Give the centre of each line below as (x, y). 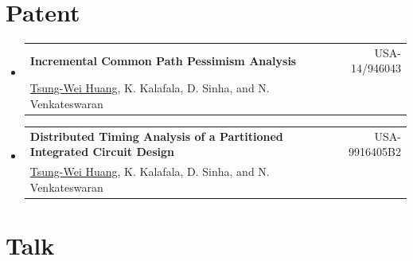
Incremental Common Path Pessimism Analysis (163, 60)
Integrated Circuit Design (102, 152)
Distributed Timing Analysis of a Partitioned (156, 136)
